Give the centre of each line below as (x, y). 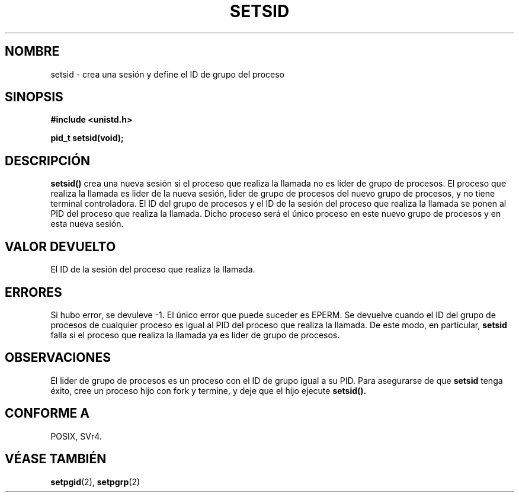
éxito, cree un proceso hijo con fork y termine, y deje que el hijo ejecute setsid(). (209, 390)
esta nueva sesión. (87, 224)
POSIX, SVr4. (76, 436)
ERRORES (33, 292)
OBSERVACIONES (58, 358)
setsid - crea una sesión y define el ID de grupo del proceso (167, 74)
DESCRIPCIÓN (48, 161)
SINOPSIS (34, 97)
